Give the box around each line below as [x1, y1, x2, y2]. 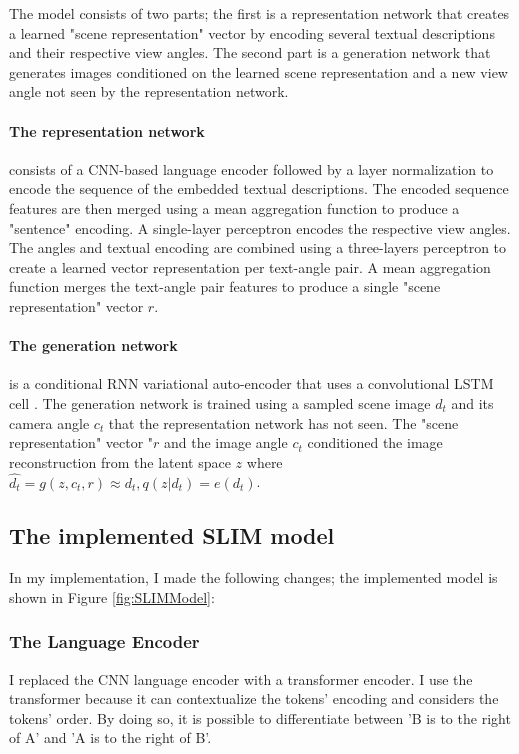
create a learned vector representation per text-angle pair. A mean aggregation [9, 256, 491, 277]
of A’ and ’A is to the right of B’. [9, 727, 212, 748]
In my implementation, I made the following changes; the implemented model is [9, 567, 498, 588]
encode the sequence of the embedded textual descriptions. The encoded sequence [9, 178, 509, 199]
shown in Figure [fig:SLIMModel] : [9, 586, 215, 607]
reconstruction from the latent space [9, 451, 231, 472]
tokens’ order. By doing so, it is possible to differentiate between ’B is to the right [9, 707, 511, 728]
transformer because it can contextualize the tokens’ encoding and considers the [9, 688, 499, 709]
